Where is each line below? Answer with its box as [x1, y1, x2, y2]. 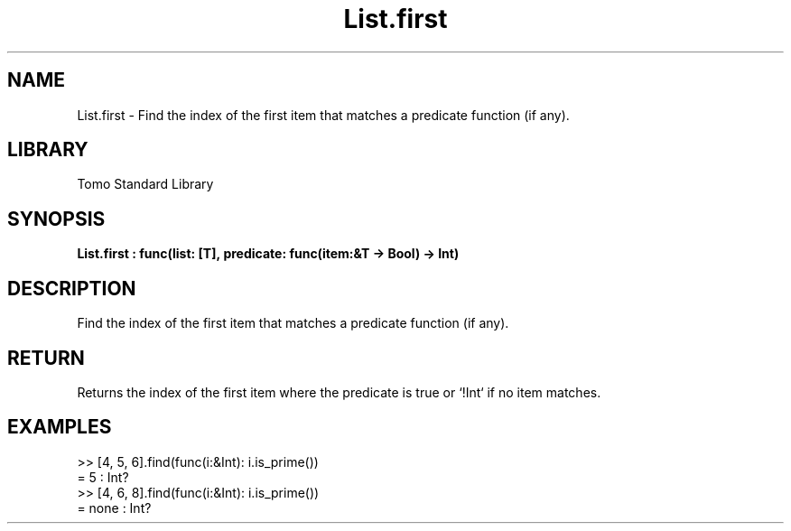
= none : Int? [77, 499, 152, 516]
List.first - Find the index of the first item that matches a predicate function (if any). [77, 107, 570, 123]
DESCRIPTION [7, 276, 136, 300]
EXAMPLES [7, 415, 112, 439]
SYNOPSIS [7, 207, 106, 230]
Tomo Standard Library [77, 176, 214, 192]
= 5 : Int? [77, 469, 129, 485]
